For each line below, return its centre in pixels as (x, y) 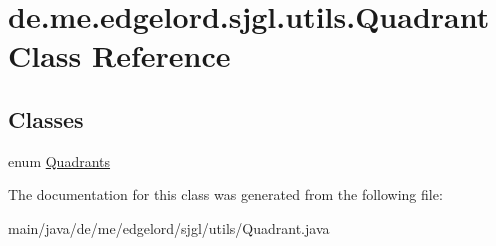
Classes (46, 118)
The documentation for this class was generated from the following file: (225, 194)
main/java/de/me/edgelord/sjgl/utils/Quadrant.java (169, 227)
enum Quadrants (59, 160)
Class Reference (119, 55)
